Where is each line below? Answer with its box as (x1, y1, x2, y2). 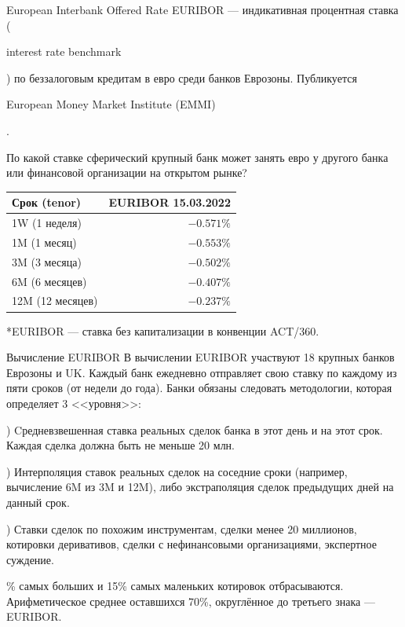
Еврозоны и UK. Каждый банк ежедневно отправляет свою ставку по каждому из (6, 364, 397, 380)
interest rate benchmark (6, 43, 122, 60)
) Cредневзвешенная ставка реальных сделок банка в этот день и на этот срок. (6, 421, 383, 438)
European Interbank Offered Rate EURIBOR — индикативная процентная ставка (6, 2, 399, 17)
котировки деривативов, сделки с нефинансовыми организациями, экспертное (6, 536, 377, 552)
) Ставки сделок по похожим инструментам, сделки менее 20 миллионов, (6, 520, 357, 537)
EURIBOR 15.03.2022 (108, 194, 231, 211)
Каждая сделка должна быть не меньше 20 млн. (6, 437, 235, 453)
